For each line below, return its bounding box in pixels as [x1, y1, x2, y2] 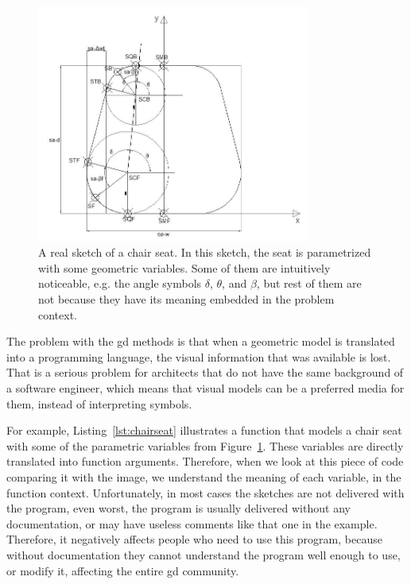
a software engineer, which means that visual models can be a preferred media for [6, 380, 405, 396]
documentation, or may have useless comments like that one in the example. [6, 515, 378, 532]
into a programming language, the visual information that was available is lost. [6, 348, 391, 365]
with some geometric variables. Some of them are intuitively [38, 259, 331, 276]
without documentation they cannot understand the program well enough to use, [6, 546, 401, 563]
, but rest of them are [256, 275, 362, 292]
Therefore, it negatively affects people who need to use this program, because [6, 531, 382, 547]
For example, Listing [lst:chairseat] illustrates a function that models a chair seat [6, 422, 402, 439]
